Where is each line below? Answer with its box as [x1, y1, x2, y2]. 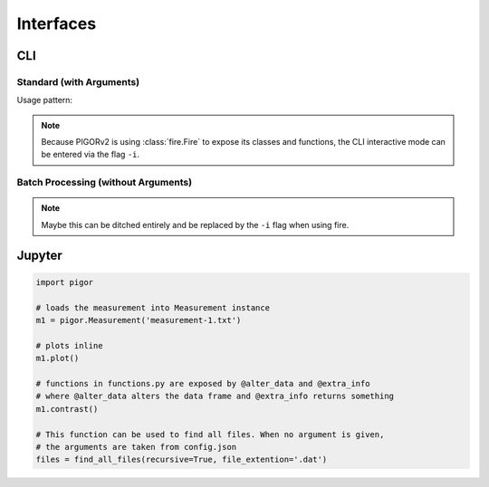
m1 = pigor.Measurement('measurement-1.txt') [35, 315, 242, 325]
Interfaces [16, 14, 97, 33]
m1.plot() [35, 353, 80, 364]
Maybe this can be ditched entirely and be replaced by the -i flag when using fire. [41, 219, 350, 230]
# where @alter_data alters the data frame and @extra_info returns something [35, 391, 394, 402]
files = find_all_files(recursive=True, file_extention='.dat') [35, 454, 328, 465]
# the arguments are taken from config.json [35, 442, 237, 452]
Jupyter [16, 247, 62, 263]
